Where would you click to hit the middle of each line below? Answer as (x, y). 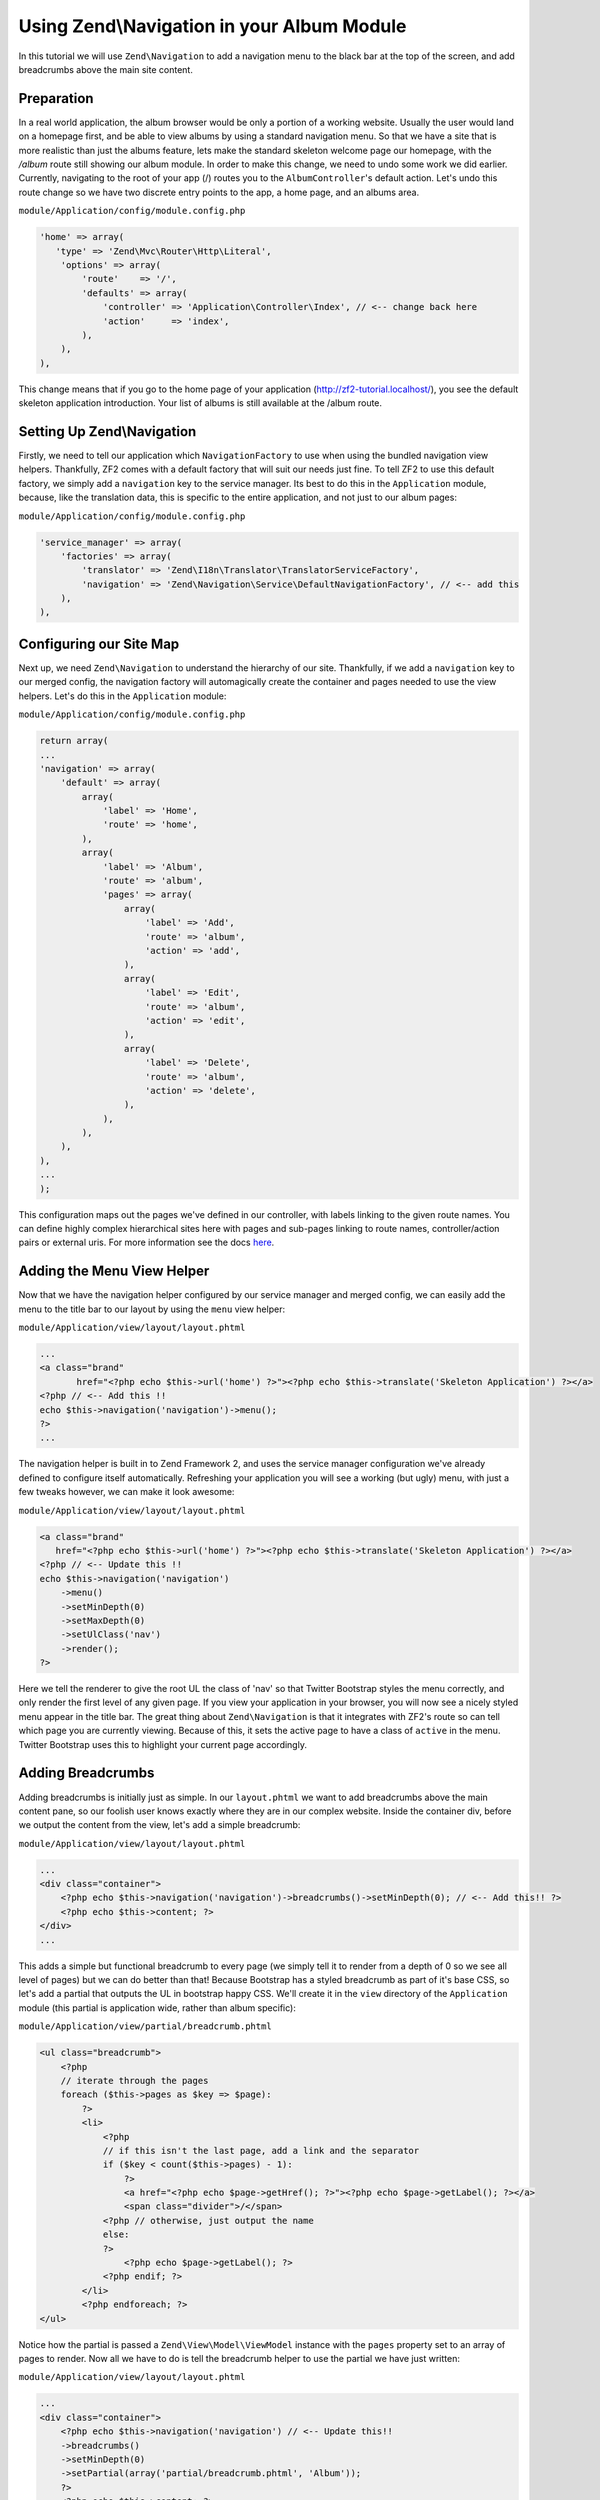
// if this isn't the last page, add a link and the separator (261, 2150)
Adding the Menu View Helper (114, 1271)
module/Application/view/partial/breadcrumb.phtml (145, 2026)
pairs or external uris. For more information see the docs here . (146, 1242)
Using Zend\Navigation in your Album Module (212, 26)
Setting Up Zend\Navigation (107, 431)
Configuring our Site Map (99, 643)
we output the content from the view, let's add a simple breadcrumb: (159, 1825)
